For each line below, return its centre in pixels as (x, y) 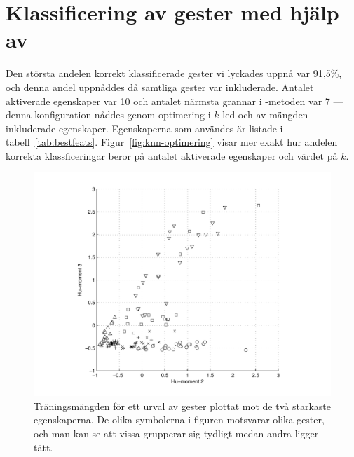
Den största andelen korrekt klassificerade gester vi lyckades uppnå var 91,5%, (174, 73)
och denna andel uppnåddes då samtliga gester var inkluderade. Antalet (160, 87)
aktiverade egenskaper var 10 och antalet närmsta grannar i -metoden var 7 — (175, 101)
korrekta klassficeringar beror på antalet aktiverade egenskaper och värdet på (172, 155)
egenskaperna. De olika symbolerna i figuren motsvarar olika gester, (179, 420)
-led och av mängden (264, 115)
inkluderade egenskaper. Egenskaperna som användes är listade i (144, 128)
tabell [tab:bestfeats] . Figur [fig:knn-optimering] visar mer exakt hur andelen (172, 142)
